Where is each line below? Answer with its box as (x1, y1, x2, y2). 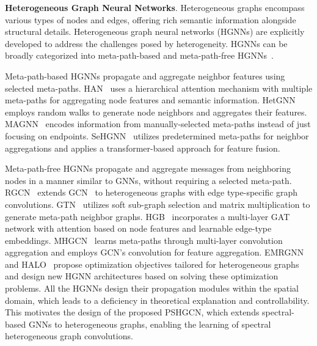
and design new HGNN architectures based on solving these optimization (5, 270, 279, 282)
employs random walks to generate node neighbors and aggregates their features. (5, 105, 307, 118)
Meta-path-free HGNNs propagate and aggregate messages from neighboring (5, 162, 291, 175)
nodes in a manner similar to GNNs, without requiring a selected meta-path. (5, 174, 292, 186)
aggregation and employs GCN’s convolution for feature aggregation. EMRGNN (5, 246, 304, 259)
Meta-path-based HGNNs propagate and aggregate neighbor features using (5, 69, 285, 82)
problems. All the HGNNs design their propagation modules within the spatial (5, 282, 299, 295)
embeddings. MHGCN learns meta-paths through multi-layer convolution (5, 234, 283, 246)
